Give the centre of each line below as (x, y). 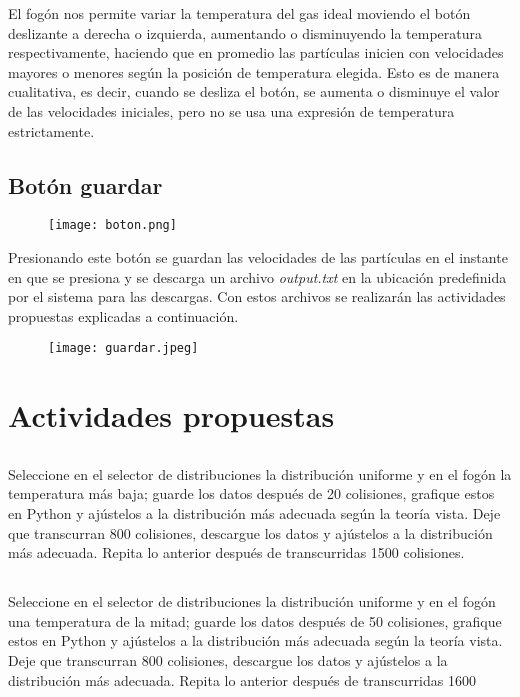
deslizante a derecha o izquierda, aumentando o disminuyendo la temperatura (245, 32)
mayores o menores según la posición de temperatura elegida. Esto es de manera (254, 71)
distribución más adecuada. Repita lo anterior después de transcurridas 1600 (242, 679)
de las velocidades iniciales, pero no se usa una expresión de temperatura (231, 110)
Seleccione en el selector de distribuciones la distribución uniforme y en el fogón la (260, 473)
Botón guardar (85, 184)
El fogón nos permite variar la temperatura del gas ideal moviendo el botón (239, 13)
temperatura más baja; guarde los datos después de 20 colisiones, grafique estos (251, 493)
